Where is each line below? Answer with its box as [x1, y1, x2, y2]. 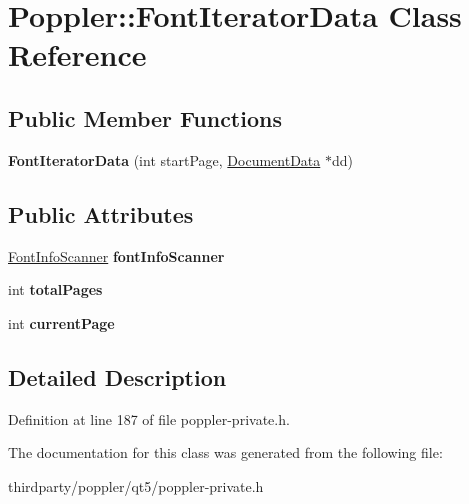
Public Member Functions [8, 102, 282, 133]
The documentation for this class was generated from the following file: [8, 442, 443, 463]
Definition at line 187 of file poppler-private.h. [8, 408, 290, 429]
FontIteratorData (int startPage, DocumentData [8, 149, 321, 170]
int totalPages [8, 279, 103, 300]
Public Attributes [8, 198, 194, 229]
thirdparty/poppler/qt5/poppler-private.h [8, 475, 264, 496]
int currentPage [8, 312, 115, 333]
